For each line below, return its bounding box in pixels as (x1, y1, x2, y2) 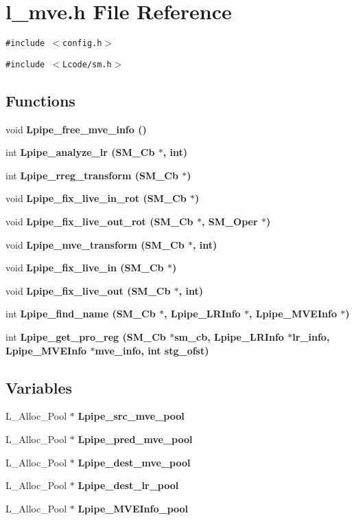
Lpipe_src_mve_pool (78, 409, 185, 423)
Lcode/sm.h (62, 59, 112, 69)
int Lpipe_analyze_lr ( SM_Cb (5, 145, 155, 159)
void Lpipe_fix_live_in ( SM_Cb (5, 260, 164, 275)
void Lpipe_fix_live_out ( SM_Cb (5, 283, 171, 297)
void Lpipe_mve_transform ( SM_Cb (5, 237, 185, 251)
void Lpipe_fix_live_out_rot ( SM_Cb (5, 214, 193, 229)
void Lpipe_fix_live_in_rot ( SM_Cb (5, 191, 187, 205)
